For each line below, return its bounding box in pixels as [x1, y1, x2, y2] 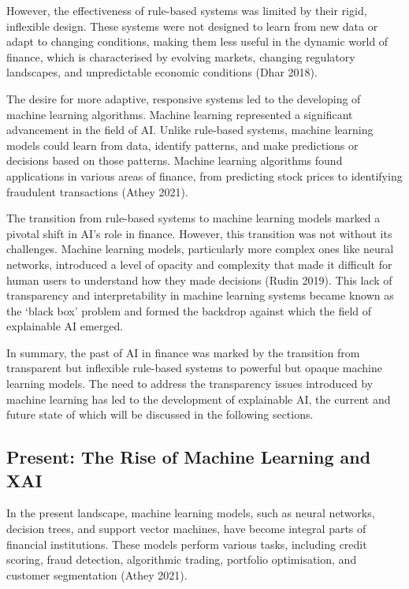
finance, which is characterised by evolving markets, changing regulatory [6, 48, 355, 65]
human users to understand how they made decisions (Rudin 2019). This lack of [6, 271, 392, 288]
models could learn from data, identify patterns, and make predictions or [6, 136, 359, 153]
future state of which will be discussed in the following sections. [6, 406, 314, 423]
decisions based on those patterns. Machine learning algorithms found [6, 152, 343, 169]
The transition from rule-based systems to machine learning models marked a [6, 210, 381, 226]
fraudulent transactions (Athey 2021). [6, 183, 188, 199]
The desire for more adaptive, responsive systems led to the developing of [6, 90, 361, 106]
